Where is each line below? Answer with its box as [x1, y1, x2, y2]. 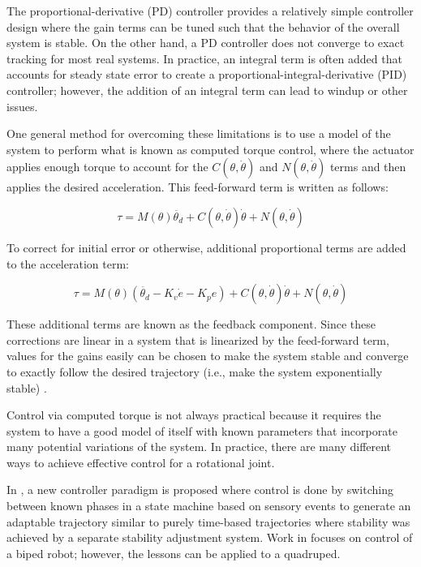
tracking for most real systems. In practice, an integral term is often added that [6, 49, 402, 67]
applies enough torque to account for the [6, 158, 208, 175]
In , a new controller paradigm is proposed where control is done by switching [6, 481, 393, 498]
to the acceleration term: [6, 255, 129, 272]
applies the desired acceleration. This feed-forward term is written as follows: [6, 178, 389, 195]
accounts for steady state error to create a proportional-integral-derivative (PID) [6, 66, 407, 83]
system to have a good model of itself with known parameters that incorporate [6, 422, 397, 439]
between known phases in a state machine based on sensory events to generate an [6, 497, 411, 514]
